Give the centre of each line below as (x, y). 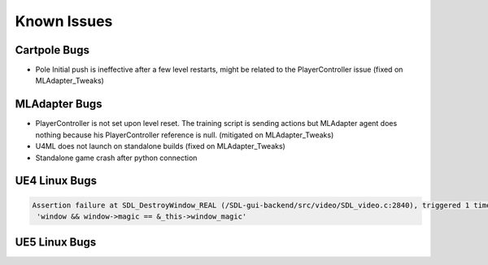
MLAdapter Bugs (59, 104)
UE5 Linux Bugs (56, 243)
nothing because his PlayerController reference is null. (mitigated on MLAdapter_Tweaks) (185, 135)
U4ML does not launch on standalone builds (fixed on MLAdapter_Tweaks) (161, 146)
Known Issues (64, 21)
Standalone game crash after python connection (116, 158)
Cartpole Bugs (52, 50)
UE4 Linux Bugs (56, 181)
